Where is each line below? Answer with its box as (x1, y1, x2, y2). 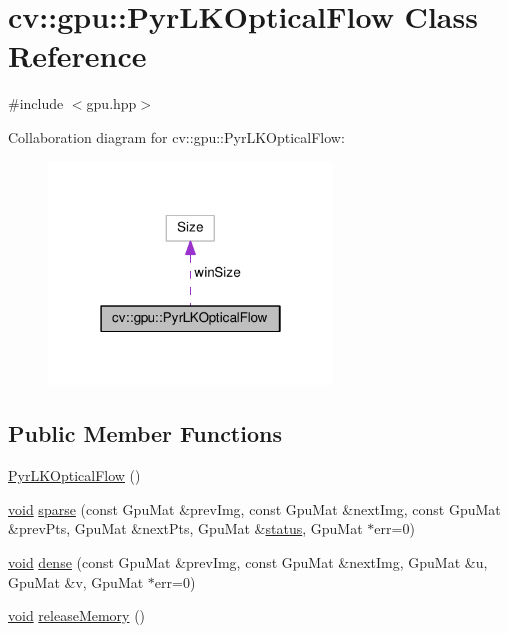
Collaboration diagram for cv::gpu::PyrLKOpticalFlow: (8, 126, 345, 147)
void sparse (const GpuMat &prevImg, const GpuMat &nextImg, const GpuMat (8, 498, 501, 519)
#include (8, 93, 64, 114)
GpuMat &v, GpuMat (8, 571, 144, 592)
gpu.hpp (86, 93, 137, 114)
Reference (8, 35, 147, 76)
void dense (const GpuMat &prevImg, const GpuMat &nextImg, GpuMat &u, (8, 551, 488, 572)
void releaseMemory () (8, 605, 146, 626)
